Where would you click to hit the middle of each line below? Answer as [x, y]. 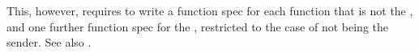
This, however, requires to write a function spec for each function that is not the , [210, 10]
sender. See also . [49, 42]
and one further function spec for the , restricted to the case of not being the [197, 26]
